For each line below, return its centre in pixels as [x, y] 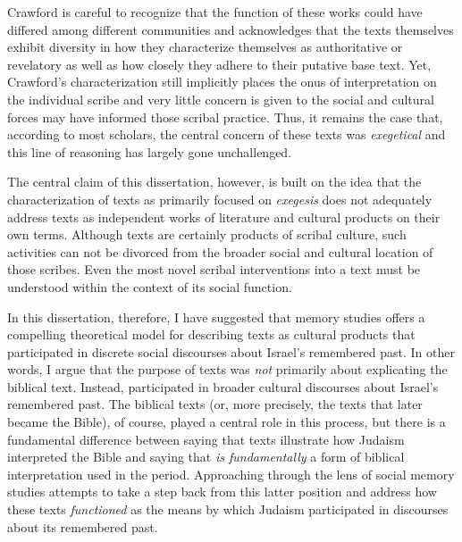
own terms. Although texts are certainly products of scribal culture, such [207, 234]
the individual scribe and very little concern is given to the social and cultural [221, 99]
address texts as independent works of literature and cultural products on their [224, 217]
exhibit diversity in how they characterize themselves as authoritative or [205, 47]
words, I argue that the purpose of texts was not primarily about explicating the [227, 369]
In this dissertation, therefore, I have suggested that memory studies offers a [216, 317]
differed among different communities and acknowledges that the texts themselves [231, 29]
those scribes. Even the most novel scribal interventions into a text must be [214, 269]
